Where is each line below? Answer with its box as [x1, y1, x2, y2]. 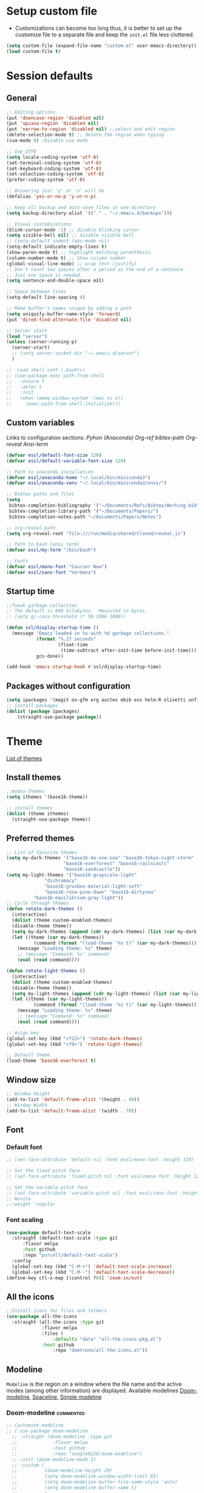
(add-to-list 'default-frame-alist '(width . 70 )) [6, 1108, 137, 1114]
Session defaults [6, 69, 93, 83]
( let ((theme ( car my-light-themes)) [12, 996, 107, 1002]
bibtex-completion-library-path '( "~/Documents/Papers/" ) [8, 508, 159, 514]
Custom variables [6, 418, 75, 428]
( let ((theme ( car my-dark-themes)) [12, 934, 104, 940]
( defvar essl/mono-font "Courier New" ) [6, 564, 107, 570]
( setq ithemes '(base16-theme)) [6, 794, 88, 800]
